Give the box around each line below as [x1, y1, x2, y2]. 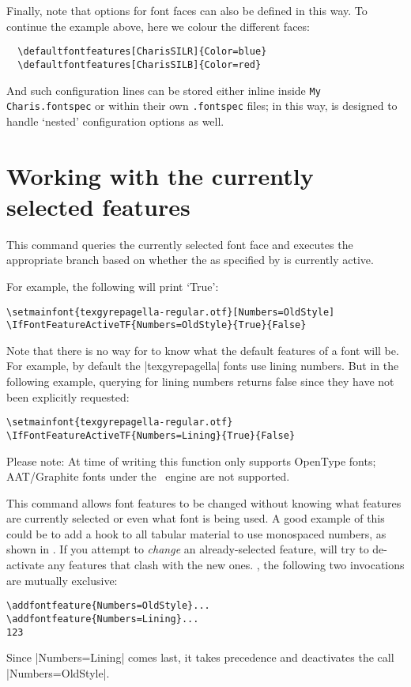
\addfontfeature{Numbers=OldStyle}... [6, 600, 210, 612]
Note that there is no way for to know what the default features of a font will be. [6, 342, 399, 358]
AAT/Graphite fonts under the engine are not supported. [6, 468, 290, 485]
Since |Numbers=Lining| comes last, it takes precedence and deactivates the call [6, 649, 394, 666]
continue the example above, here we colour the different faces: [6, 17, 310, 34]
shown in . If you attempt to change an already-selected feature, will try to [6, 541, 369, 557]
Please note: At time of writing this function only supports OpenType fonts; [6, 452, 376, 469]
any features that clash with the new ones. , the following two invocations [47, 557, 405, 573]
